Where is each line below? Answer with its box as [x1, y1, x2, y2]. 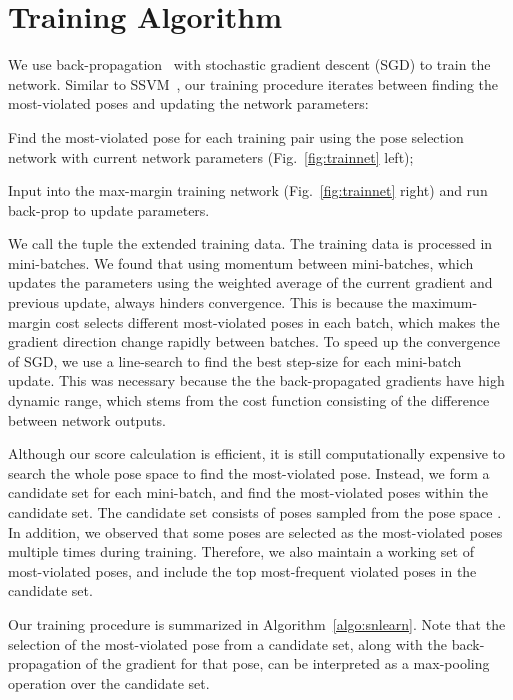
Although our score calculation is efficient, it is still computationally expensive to [8, 443, 506, 464]
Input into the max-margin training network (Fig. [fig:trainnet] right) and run [8, 180, 488, 201]
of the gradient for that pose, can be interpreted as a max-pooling [85, 653, 490, 674]
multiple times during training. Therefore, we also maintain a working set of [8, 541, 474, 562]
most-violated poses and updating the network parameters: [8, 93, 369, 114]
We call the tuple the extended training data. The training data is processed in [8, 233, 493, 254]
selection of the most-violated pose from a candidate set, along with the [8, 633, 447, 654]
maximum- [411, 292, 478, 313]
